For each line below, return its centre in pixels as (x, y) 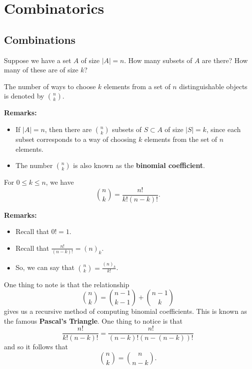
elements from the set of (181, 139)
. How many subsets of (158, 60)
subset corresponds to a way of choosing (76, 139)
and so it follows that (36, 347)
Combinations (40, 39)
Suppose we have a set (38, 60)
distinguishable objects (213, 86)
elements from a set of (137, 86)
